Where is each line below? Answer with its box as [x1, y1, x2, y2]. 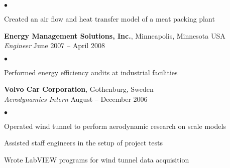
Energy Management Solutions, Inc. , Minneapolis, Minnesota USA [4, 30, 225, 41]
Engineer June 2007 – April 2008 [4, 40, 105, 51]
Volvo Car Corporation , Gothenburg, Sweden [4, 84, 154, 94]
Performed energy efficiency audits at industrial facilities [4, 67, 178, 77]
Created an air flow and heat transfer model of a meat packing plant [4, 14, 215, 24]
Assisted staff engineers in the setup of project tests [4, 137, 163, 148]
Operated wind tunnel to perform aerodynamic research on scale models [4, 120, 226, 131]
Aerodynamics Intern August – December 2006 [4, 93, 148, 104]
